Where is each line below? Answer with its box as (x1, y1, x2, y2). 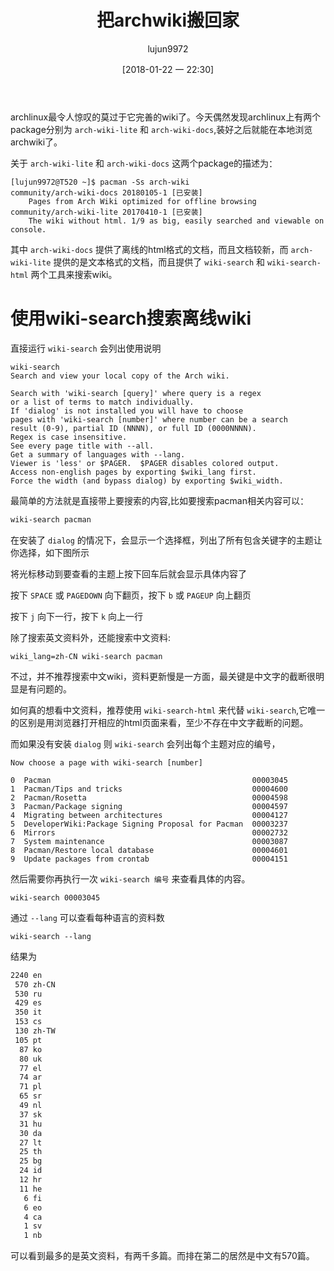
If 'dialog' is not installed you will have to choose (10, 406, 244, 416)
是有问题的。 (18, 682, 72, 695)
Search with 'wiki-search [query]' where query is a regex (10, 388, 262, 398)
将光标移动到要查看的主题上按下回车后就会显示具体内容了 (10, 567, 247, 580)
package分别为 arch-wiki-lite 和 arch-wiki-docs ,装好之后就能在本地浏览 (10, 123, 313, 135)
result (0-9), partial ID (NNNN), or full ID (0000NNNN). (10, 423, 257, 433)
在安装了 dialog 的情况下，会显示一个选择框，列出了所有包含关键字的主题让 (10, 534, 323, 546)
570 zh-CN (14, 979, 56, 990)
